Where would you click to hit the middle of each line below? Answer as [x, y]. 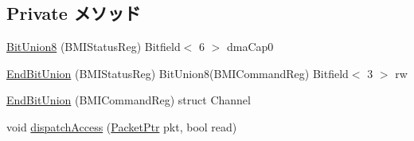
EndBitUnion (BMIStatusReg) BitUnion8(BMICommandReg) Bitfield [178, 73]
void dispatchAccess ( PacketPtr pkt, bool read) [122, 126]
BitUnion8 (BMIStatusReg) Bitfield [94, 47]
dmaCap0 [250, 47]
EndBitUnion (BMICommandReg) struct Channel [129, 100]
